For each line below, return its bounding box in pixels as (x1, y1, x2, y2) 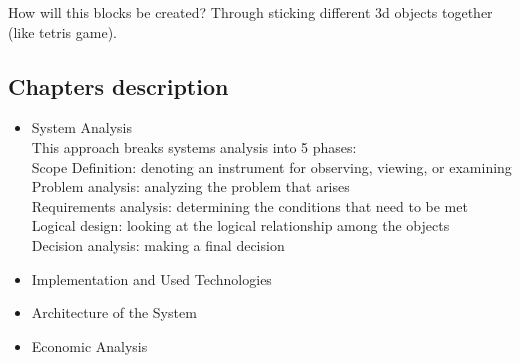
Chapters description (8, 70, 229, 101)
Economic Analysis (31, 335, 148, 356)
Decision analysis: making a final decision (31, 234, 285, 255)
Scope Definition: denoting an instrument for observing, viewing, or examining (31, 156, 512, 177)
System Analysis (31, 117, 132, 138)
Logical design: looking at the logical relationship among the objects (31, 215, 450, 236)
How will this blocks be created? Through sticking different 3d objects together (8, 2, 493, 22)
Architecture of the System (31, 302, 197, 323)
